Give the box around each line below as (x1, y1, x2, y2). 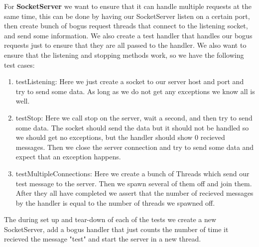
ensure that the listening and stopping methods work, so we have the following (4, 49, 244, 60)
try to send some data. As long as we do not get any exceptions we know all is (15, 86, 255, 96)
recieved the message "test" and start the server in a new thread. (4, 234, 201, 244)
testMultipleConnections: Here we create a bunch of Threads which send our (15, 168, 250, 178)
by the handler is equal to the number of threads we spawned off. (15, 197, 215, 208)
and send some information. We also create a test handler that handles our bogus (4, 30, 253, 40)
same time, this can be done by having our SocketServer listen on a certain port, (4, 10, 250, 21)
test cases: (4, 59, 35, 70)
